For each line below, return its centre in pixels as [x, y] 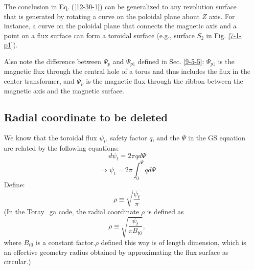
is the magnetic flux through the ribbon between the [164, 81]
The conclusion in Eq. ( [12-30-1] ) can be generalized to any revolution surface [120, 6]
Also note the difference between [53, 61]
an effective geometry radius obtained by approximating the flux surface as [116, 252]
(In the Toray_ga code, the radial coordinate [71, 211]
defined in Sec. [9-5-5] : [171, 61]
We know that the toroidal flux [51, 138]
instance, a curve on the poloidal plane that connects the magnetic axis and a [120, 26]
